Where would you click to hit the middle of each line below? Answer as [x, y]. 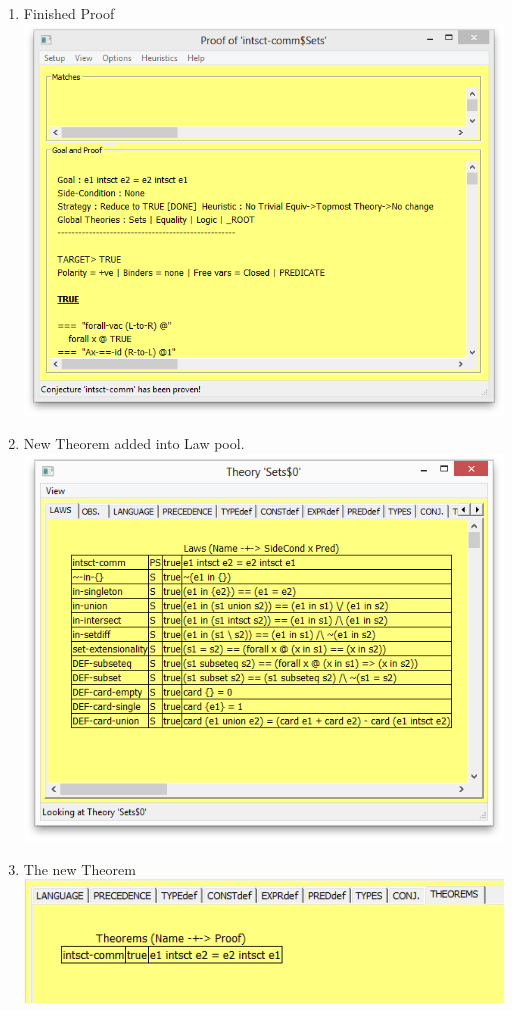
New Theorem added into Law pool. [134, 443]
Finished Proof [69, 13]
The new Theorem [79, 868]
